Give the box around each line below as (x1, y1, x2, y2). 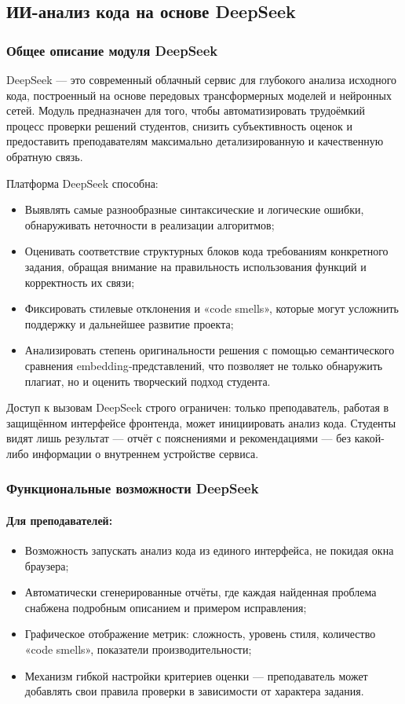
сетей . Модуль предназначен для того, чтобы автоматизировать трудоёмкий (6, 102, 365, 119)
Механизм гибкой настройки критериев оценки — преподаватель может (24, 667, 368, 684)
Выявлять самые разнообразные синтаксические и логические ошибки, (24, 201, 364, 218)
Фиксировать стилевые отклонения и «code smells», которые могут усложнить (24, 300, 399, 317)
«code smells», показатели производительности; (24, 641, 252, 658)
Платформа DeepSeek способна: (6, 174, 159, 191)
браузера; (24, 557, 69, 574)
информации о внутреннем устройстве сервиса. (32, 445, 259, 461)
